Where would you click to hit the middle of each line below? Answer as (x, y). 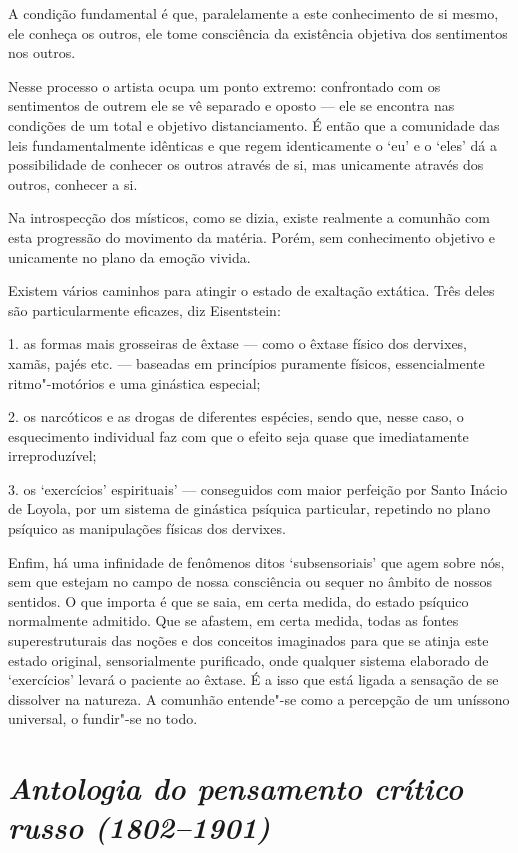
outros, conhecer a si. (73, 183)
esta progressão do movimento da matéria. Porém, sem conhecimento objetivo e (252, 236)
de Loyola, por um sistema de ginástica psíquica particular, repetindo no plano (249, 508)
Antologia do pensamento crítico (236, 788)
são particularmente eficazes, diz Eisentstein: (144, 309)
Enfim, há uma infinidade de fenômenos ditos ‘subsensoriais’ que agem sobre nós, (256, 561)
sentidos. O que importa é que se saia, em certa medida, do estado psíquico (238, 600)
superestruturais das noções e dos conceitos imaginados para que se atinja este (248, 640)
